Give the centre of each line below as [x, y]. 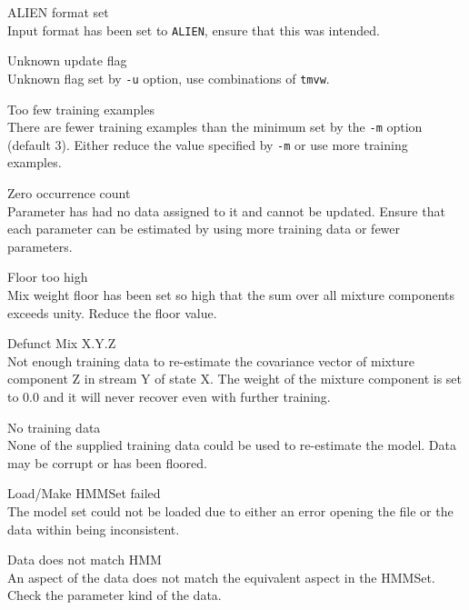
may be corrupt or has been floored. [107, 462]
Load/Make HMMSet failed [84, 493]
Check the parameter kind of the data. [115, 595]
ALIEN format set [58, 12]
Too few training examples [81, 109]
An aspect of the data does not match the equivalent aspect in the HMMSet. [221, 577]
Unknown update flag [67, 60]
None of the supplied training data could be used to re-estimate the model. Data [232, 445]
